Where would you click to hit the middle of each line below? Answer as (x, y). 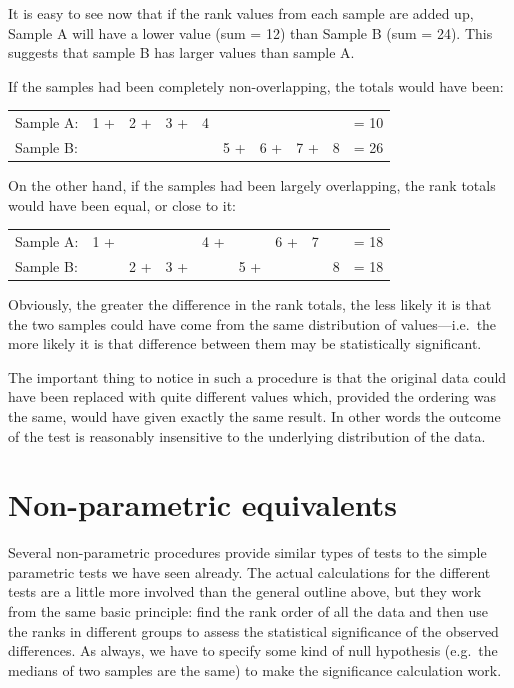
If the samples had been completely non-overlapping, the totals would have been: (256, 85)
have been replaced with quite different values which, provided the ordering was (252, 396)
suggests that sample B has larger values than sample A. (181, 52)
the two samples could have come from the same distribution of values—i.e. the (252, 323)
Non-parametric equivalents (203, 504)
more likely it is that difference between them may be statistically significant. (245, 343)
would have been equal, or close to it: (122, 204)
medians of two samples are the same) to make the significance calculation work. (255, 669)
